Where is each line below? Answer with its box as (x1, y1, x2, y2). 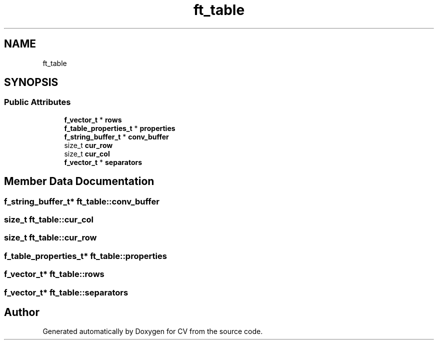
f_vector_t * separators (64, 157, 142, 166)
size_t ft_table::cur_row (4, 232, 97, 243)
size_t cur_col (64, 149, 110, 158)
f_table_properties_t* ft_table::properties (4, 250, 167, 261)
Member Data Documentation (4, 175, 154, 188)
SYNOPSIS (4, 76, 58, 89)
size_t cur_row (64, 140, 113, 149)
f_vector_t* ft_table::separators (4, 287, 128, 297)
